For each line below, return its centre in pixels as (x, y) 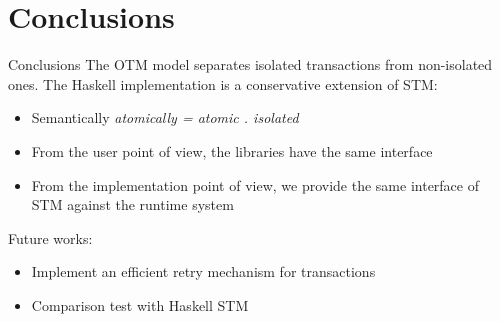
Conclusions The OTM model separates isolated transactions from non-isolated (250, 64)
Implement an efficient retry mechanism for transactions (203, 271)
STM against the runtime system (132, 204)
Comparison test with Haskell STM (140, 304)
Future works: (50, 237)
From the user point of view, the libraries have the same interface (232, 150)
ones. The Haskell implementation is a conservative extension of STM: (223, 83)
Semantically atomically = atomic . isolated (165, 117)
